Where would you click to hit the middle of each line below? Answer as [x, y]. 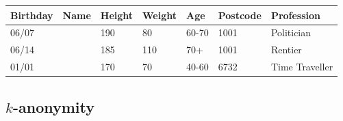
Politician [291, 32]
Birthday [32, 15]
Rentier [286, 50]
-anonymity [54, 106]
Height [117, 15]
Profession [296, 15]
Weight [160, 15]
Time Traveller [302, 67]
